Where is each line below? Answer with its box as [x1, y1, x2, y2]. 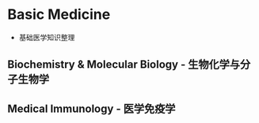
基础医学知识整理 [18, 32, 75, 42]
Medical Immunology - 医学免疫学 [7, 102, 176, 115]
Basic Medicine [7, 6, 111, 24]
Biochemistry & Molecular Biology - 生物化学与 [7, 58, 241, 72]
